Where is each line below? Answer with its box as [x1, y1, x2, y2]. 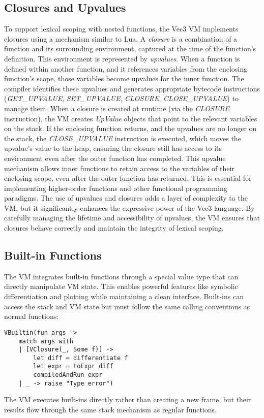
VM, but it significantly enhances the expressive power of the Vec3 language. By [4, 202, 255, 213]
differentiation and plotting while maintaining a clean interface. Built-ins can [4, 291, 244, 302]
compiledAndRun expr [33, 371, 103, 379]
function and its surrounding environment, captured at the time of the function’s [4, 43, 256, 54]
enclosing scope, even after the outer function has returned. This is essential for [4, 173, 252, 183]
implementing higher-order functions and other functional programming [4, 182, 227, 193]
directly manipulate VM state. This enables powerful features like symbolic [4, 281, 238, 292]
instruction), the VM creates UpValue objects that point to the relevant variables [4, 113, 257, 123]
